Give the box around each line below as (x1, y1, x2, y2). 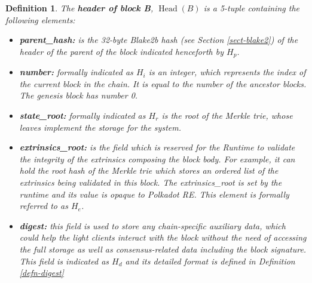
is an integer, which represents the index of (148, 66, 306, 78)
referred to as (19, 199, 68, 212)
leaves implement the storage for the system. (19, 121, 181, 133)
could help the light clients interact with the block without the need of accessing (19, 231, 307, 244)
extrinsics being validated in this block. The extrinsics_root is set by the (19, 176, 282, 188)
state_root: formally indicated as (19, 109, 146, 122)
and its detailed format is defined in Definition (125, 254, 295, 267)
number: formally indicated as (19, 66, 133, 78)
